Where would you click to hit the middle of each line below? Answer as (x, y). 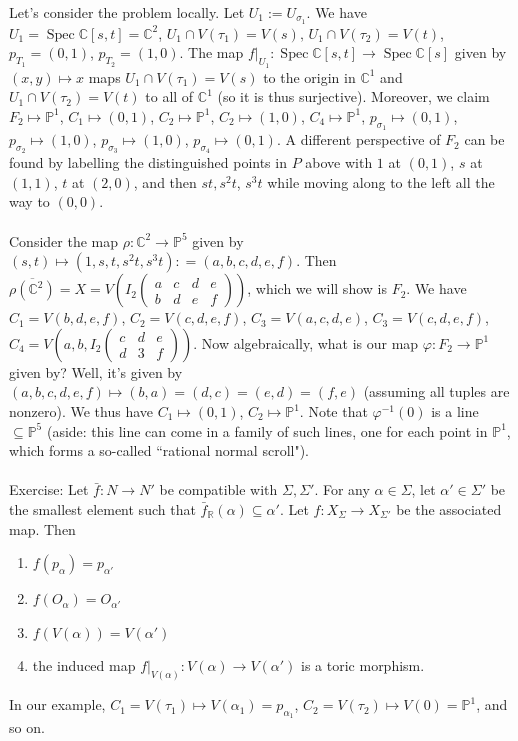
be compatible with (218, 489)
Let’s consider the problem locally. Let (127, 12)
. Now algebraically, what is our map (306, 342)
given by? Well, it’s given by (96, 371)
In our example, (57, 704)
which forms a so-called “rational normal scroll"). (159, 450)
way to (29, 201)
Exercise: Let (49, 489)
